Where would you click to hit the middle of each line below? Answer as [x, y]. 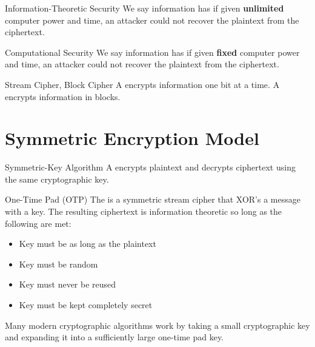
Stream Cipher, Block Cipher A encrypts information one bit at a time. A [142, 84]
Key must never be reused [68, 284]
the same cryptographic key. [57, 179]
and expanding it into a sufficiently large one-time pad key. [114, 337]
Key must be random [58, 264]
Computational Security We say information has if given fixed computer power [152, 52]
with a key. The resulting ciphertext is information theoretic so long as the [144, 211]
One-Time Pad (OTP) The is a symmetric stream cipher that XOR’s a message [153, 199]
